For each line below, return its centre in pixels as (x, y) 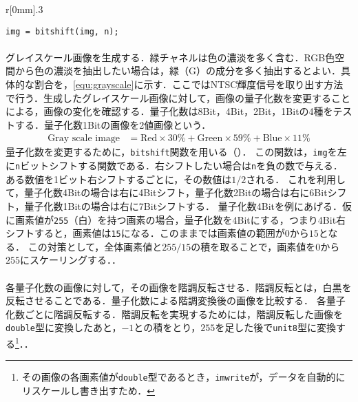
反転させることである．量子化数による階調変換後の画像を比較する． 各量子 (176, 300)
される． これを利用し (296, 179)
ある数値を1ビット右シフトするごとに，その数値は (119, 179)
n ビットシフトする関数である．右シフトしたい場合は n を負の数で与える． (179, 166)
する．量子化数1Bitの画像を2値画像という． (113, 124)
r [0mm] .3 (24, 9)
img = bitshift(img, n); (62, 31)
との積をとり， (167, 327)
